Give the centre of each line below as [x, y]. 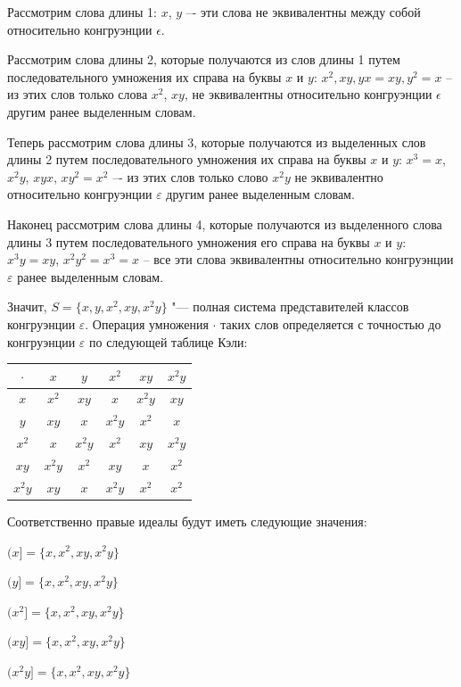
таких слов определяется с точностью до [331, 323]
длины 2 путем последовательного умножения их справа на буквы [187, 159]
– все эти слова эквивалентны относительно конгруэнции [298, 259]
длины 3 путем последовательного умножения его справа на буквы [189, 241]
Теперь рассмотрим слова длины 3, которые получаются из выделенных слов [217, 141]
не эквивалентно [339, 176]
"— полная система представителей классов [290, 306]
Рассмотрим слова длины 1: [82, 12]
